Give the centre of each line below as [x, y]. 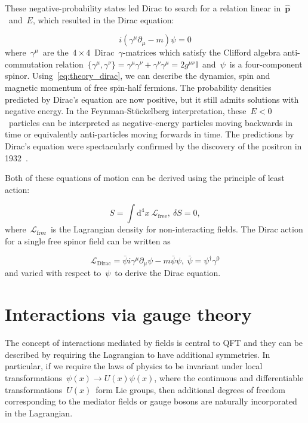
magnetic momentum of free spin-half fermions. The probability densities [138, 87]
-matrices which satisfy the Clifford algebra [201, 52]
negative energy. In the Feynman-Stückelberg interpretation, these [126, 111]
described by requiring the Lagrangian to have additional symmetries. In [138, 354]
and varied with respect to [53, 273]
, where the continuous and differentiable [229, 377]
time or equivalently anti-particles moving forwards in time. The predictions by [150, 134]
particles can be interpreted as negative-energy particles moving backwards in [150, 122]
